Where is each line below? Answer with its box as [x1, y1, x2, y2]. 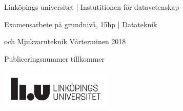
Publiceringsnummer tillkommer [4, 53, 105, 64]
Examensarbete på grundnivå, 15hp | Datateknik [4, 18, 157, 29]
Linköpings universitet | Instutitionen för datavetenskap [4, 2, 179, 12]
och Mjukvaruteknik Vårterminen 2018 [4, 36, 126, 47]
